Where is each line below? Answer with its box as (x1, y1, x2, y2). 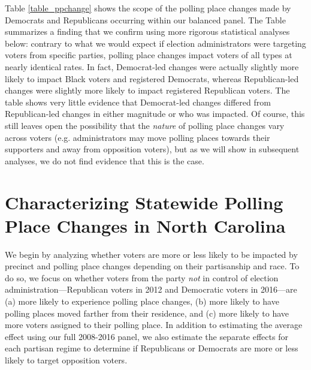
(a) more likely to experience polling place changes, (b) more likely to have (5, 295, 279, 307)
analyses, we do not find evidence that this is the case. (5, 154, 204, 167)
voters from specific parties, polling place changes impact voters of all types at (5, 49, 292, 61)
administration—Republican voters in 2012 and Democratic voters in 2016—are (5, 283, 297, 296)
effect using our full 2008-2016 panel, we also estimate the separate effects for (5, 330, 288, 342)
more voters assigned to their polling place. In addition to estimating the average (5, 318, 303, 331)
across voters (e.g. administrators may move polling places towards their (5, 131, 270, 143)
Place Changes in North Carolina (5, 213, 286, 237)
